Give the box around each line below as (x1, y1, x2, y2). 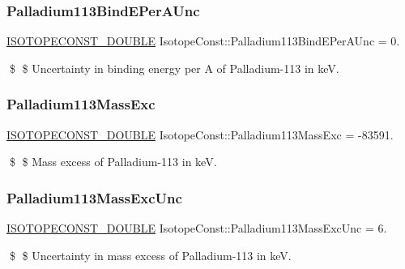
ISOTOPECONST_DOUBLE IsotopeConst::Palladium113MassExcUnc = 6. (6, 220, 387, 237)
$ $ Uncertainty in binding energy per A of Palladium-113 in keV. (9, 59, 339, 76)
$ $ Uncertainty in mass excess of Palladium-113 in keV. (9, 246, 292, 263)
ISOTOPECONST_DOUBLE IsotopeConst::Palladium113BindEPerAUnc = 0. (6, 32, 400, 49)
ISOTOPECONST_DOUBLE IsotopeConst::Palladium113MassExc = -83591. (6, 126, 394, 143)
